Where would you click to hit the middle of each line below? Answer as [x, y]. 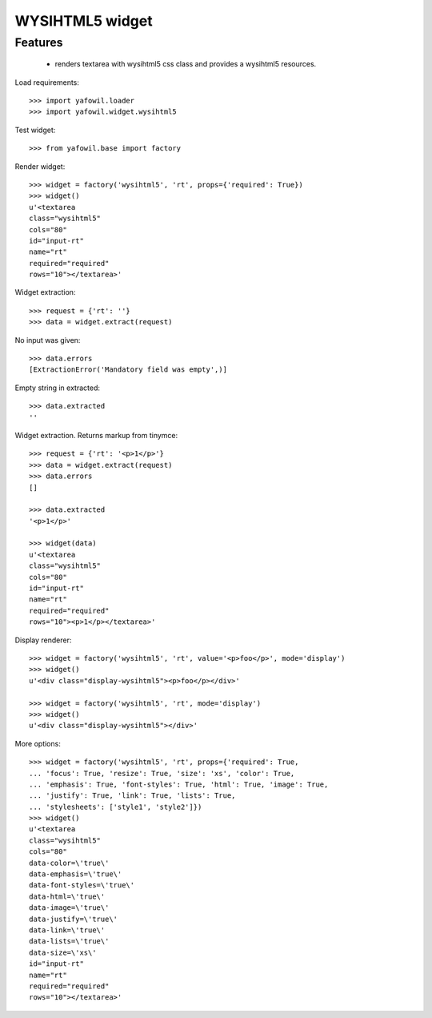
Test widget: [35, 130]
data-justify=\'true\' [74, 919]
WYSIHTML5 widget [84, 21]
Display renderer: [43, 640]
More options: [38, 743]
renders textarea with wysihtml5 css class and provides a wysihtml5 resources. [186, 64]
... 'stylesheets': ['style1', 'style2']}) [116, 807]
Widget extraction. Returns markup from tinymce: [96, 435]
